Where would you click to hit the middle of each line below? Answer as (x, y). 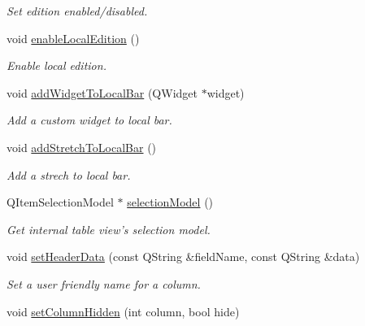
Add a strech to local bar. (69, 174)
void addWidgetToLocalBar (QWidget (102, 92)
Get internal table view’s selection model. (109, 229)
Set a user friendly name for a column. (104, 283)
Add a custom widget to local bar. (89, 120)
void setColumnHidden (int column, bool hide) (123, 311)
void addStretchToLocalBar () (82, 147)
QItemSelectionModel (60, 202)
